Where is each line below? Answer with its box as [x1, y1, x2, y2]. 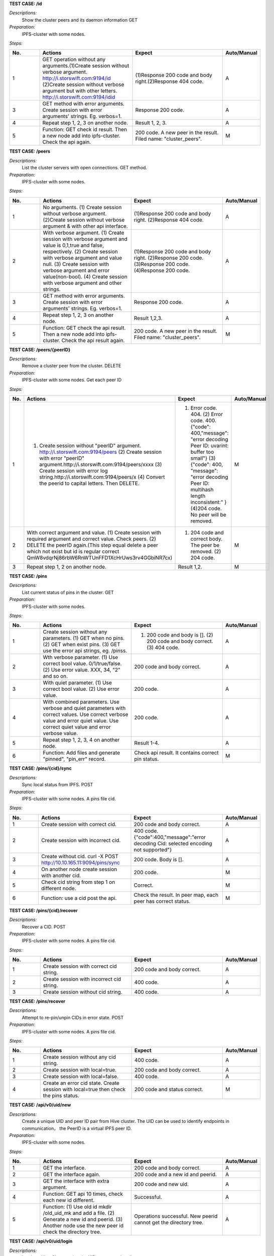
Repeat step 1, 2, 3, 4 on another [43, 737, 120, 744]
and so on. [43, 673, 68, 680]
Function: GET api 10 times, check [43, 1191, 123, 1198]
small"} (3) [190, 455, 216, 462]
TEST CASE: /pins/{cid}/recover [9, 907, 78, 913]
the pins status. [43, 1092, 80, 1099]
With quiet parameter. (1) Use [43, 679, 112, 686]
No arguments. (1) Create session [43, 203, 122, 211]
